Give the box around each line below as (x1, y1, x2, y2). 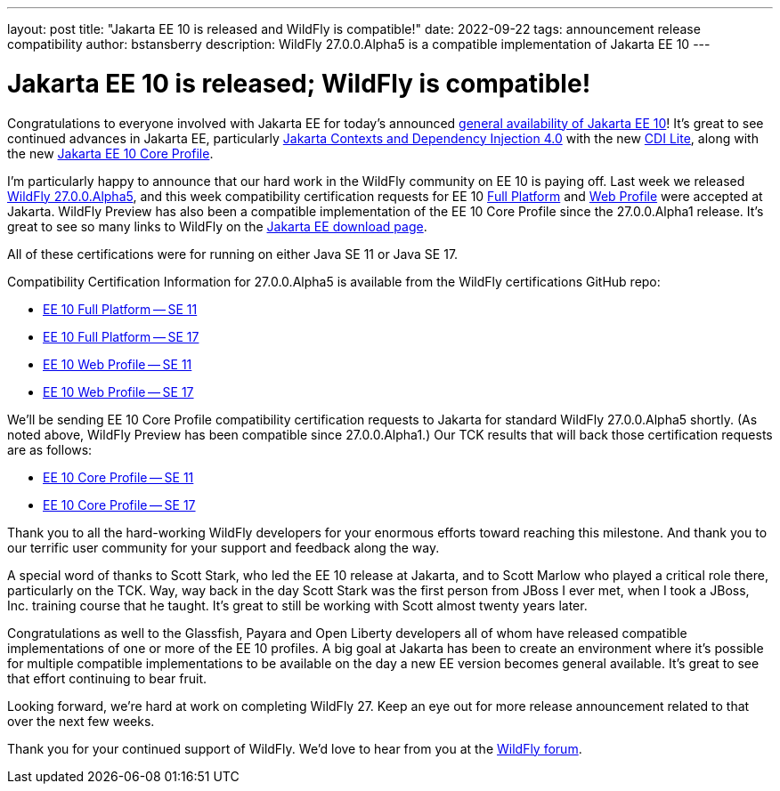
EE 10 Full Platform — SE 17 (43, 328, 199, 344)
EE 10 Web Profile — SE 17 (43, 383, 194, 400)
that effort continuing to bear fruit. (7, 670, 207, 686)
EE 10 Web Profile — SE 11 (43, 356, 192, 372)
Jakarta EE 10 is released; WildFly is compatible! (7, 68, 591, 99)
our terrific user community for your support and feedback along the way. (7, 539, 440, 555)
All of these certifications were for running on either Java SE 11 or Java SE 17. (7, 246, 459, 262)
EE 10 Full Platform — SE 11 (43, 301, 198, 317)
